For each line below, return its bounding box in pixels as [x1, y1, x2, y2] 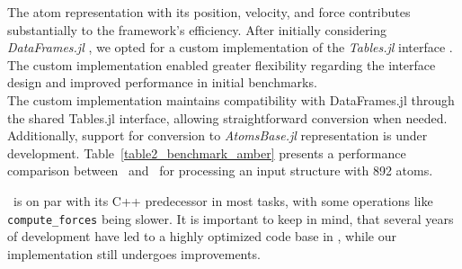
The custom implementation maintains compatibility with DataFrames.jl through [7, 90, 455, 109]
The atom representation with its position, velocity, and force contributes [7, 3, 411, 21]
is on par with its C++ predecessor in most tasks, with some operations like [13, 191, 433, 210]
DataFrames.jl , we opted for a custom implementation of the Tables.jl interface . [7, 38, 453, 57]
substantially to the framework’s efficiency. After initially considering [7, 20, 387, 39]
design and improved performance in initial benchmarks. [7, 73, 317, 92]
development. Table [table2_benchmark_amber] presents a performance [7, 143, 406, 162]
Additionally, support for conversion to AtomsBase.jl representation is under [7, 126, 428, 145]
